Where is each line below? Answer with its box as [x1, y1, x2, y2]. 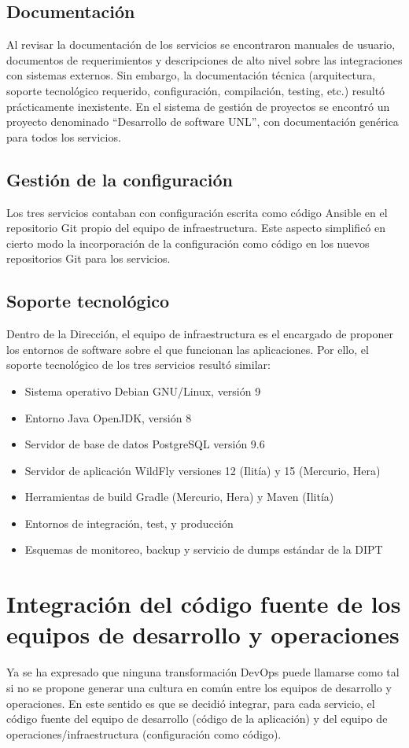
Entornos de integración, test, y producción [24, 514, 234, 531]
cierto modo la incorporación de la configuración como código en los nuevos [6, 234, 370, 251]
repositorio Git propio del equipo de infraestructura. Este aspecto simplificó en [6, 219, 386, 236]
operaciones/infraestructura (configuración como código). [6, 725, 282, 742]
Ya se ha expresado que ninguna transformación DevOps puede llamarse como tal [6, 664, 400, 680]
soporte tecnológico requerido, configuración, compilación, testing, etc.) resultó [6, 82, 385, 98]
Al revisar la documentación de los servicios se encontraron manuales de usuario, [6, 36, 396, 53]
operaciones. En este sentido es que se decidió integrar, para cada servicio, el [6, 695, 375, 711]
